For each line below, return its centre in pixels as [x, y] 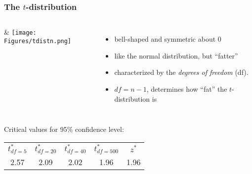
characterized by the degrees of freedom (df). [181, 72]
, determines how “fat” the [187, 89]
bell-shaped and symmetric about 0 [168, 39]
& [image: [20, 32]
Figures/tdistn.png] [38, 41]
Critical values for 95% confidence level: [64, 129]
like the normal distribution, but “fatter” [176, 55]
